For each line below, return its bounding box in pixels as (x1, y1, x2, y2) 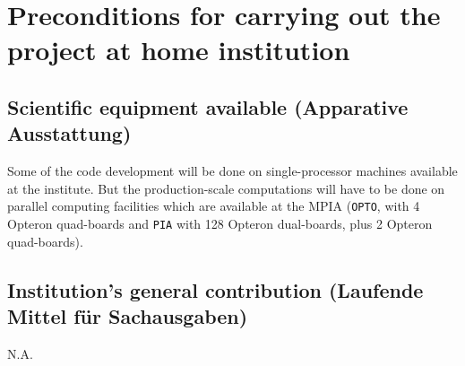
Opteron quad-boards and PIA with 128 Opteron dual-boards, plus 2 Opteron (7, 214, 433, 232)
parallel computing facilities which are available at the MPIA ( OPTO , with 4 (7, 196, 420, 215)
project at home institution (7, 31, 350, 68)
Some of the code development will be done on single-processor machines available (7, 161, 458, 180)
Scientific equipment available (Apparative (7, 92, 409, 120)
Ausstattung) (7, 119, 132, 147)
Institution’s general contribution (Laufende (7, 275, 424, 303)
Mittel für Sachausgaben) (7, 302, 248, 330)
